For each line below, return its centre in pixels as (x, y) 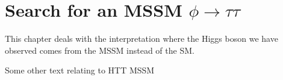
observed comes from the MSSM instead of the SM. (100, 50)
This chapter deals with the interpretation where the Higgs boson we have (141, 39)
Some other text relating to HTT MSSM (80, 70)
